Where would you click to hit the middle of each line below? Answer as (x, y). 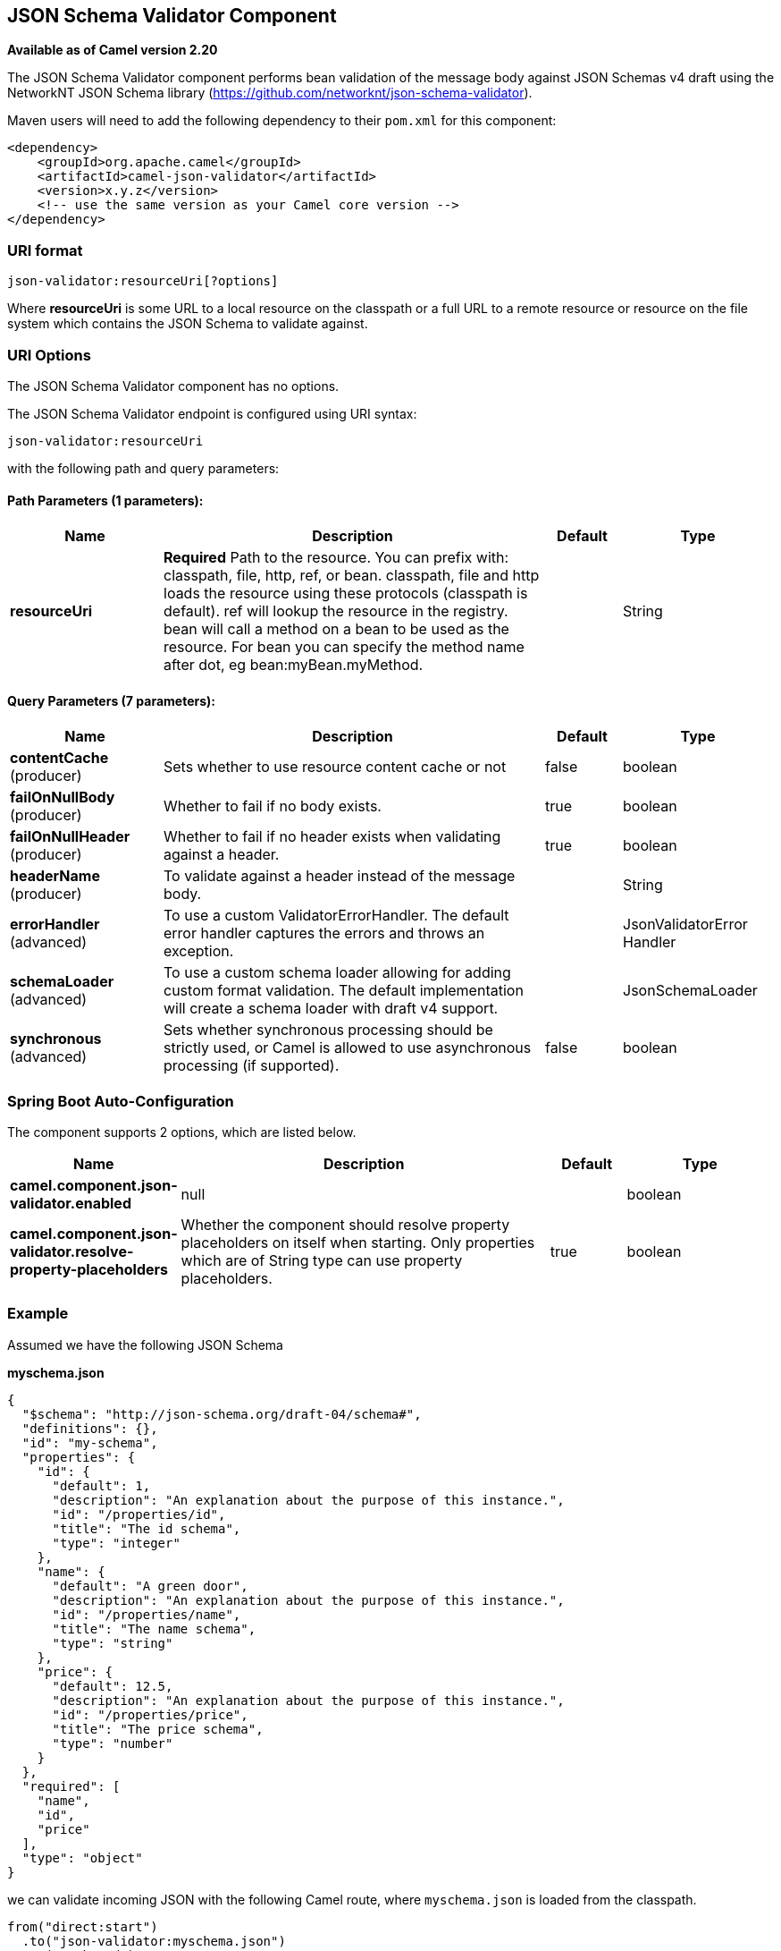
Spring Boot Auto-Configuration (121, 1101)
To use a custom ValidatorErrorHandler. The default (336, 916)
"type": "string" (113, 1643)
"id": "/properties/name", (147, 1614)
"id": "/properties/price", (150, 1714)
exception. (199, 951)
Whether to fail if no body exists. (273, 806)
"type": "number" (113, 1743)
